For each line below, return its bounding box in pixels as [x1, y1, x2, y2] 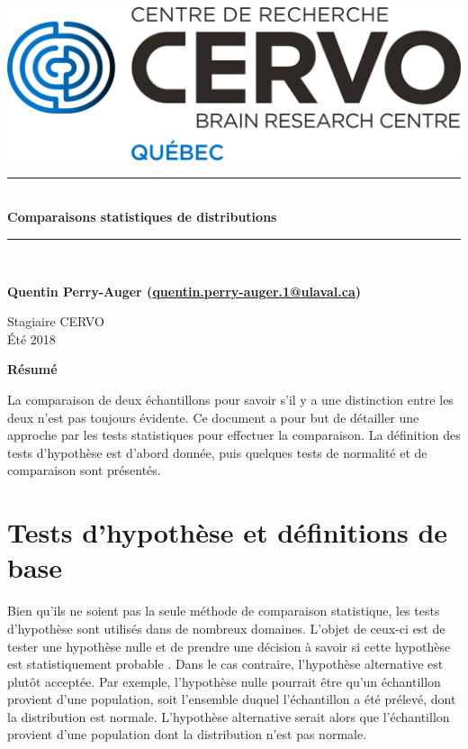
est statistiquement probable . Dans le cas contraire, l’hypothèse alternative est [7, 654, 444, 673]
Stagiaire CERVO [7, 312, 104, 331]
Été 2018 [7, 329, 56, 348]
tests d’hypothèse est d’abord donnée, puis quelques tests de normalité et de [7, 443, 427, 461]
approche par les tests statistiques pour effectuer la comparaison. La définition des [7, 425, 461, 444]
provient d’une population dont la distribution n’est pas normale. [7, 725, 367, 744]
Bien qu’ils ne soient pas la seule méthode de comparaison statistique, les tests [7, 601, 440, 620]
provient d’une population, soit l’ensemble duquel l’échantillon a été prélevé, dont [7, 690, 456, 708]
